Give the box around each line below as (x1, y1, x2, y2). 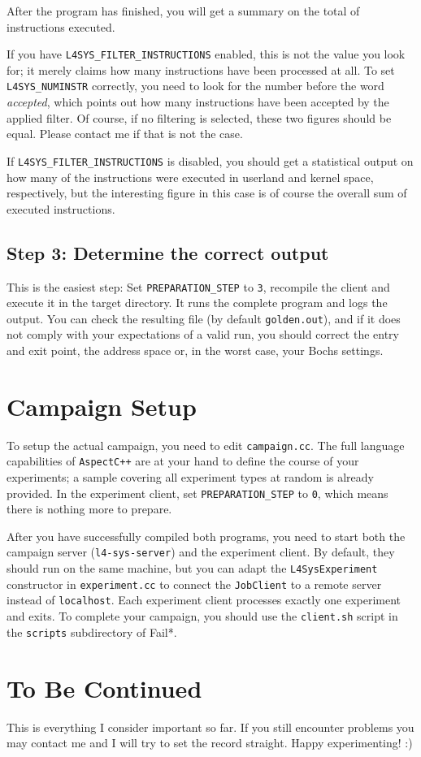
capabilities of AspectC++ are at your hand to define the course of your (7, 452, 359, 469)
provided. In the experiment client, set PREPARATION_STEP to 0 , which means (7, 484, 388, 501)
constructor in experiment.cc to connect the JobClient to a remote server (7, 575, 382, 592)
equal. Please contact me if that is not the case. (7, 125, 243, 142)
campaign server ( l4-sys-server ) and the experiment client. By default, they (7, 543, 395, 560)
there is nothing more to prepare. (7, 500, 172, 517)
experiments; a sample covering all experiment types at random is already (7, 469, 374, 486)
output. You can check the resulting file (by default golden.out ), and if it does (7, 309, 401, 327)
